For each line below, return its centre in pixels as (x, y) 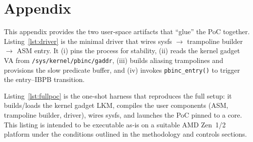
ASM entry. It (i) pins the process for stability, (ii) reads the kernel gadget (128, 51)
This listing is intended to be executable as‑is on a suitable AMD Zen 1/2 (115, 124)
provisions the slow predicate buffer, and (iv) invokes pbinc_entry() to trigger (122, 70)
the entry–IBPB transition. (44, 79)
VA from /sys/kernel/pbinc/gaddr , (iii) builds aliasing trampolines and (114, 60)
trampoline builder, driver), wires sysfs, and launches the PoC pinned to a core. (123, 115)
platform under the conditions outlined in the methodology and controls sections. (126, 134)
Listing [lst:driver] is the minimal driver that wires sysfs (88, 41)
